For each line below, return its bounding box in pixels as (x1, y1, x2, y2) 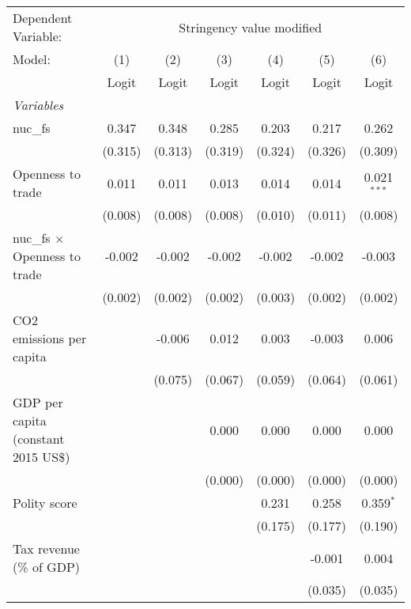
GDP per (13, 393, 63, 411)
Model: (13, 50, 51, 68)
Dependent (13, 9, 73, 27)
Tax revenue (13, 539, 80, 558)
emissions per (13, 329, 87, 347)
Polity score (13, 494, 77, 512)
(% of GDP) (13, 558, 81, 576)
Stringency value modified (179, 17, 322, 36)
